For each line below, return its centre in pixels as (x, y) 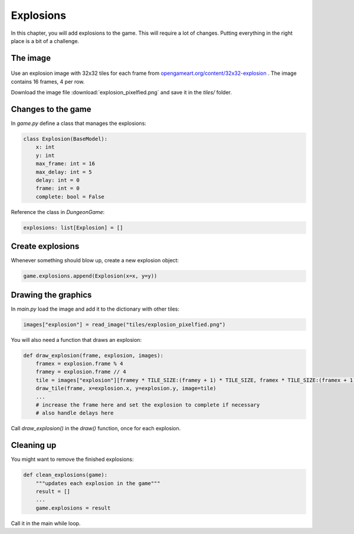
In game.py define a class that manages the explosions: (79, 123)
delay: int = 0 (58, 180)
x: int (45, 147)
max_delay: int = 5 (64, 172)
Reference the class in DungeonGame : (58, 212)
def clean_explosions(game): (65, 475)
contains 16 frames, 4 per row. (48, 81)
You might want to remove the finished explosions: (72, 459)
